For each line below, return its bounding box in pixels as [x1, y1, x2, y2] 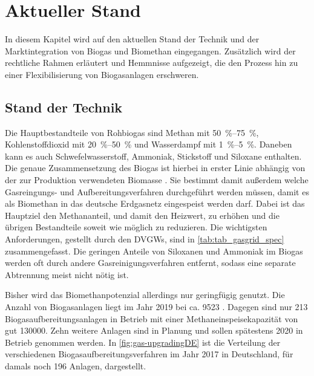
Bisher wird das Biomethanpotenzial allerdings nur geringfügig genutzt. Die [5, 288, 285, 301]
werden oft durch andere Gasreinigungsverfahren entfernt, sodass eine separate [5, 256, 296, 269]
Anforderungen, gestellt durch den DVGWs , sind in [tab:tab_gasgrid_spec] [5, 233, 284, 245]
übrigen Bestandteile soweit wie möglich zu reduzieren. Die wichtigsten [5, 221, 267, 233]
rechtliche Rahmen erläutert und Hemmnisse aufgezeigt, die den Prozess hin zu [5, 56, 298, 69]
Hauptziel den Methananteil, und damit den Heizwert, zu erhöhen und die [5, 209, 280, 221]
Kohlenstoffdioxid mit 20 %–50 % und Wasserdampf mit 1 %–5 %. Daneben [5, 138, 292, 151]
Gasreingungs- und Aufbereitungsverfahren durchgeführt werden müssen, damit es [5, 185, 309, 198]
